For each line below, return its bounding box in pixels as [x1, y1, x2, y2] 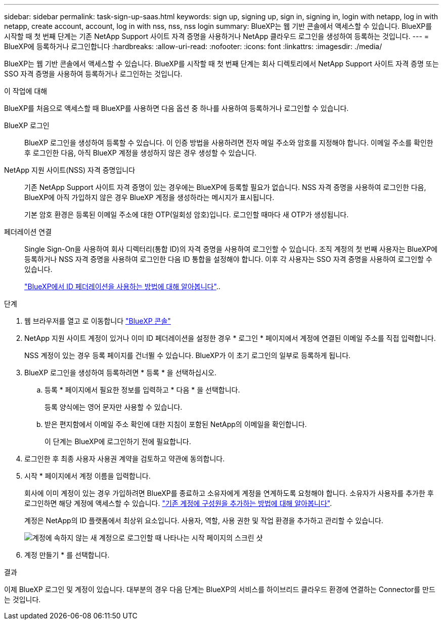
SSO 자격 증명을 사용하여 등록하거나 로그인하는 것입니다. [4, 69, 183, 78]
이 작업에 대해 [4, 87, 48, 95]
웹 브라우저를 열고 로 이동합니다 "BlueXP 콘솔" [24, 317, 171, 325]
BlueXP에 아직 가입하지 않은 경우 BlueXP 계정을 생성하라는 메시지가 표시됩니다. [24, 193, 275, 202]
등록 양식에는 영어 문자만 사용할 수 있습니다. [45, 403, 183, 411]
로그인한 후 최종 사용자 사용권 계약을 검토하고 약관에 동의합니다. [24, 454, 225, 463]
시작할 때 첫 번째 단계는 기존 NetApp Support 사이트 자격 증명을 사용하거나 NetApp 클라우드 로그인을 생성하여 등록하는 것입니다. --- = [4, 32, 429, 41]
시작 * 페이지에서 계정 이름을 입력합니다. [24, 472, 151, 480]
